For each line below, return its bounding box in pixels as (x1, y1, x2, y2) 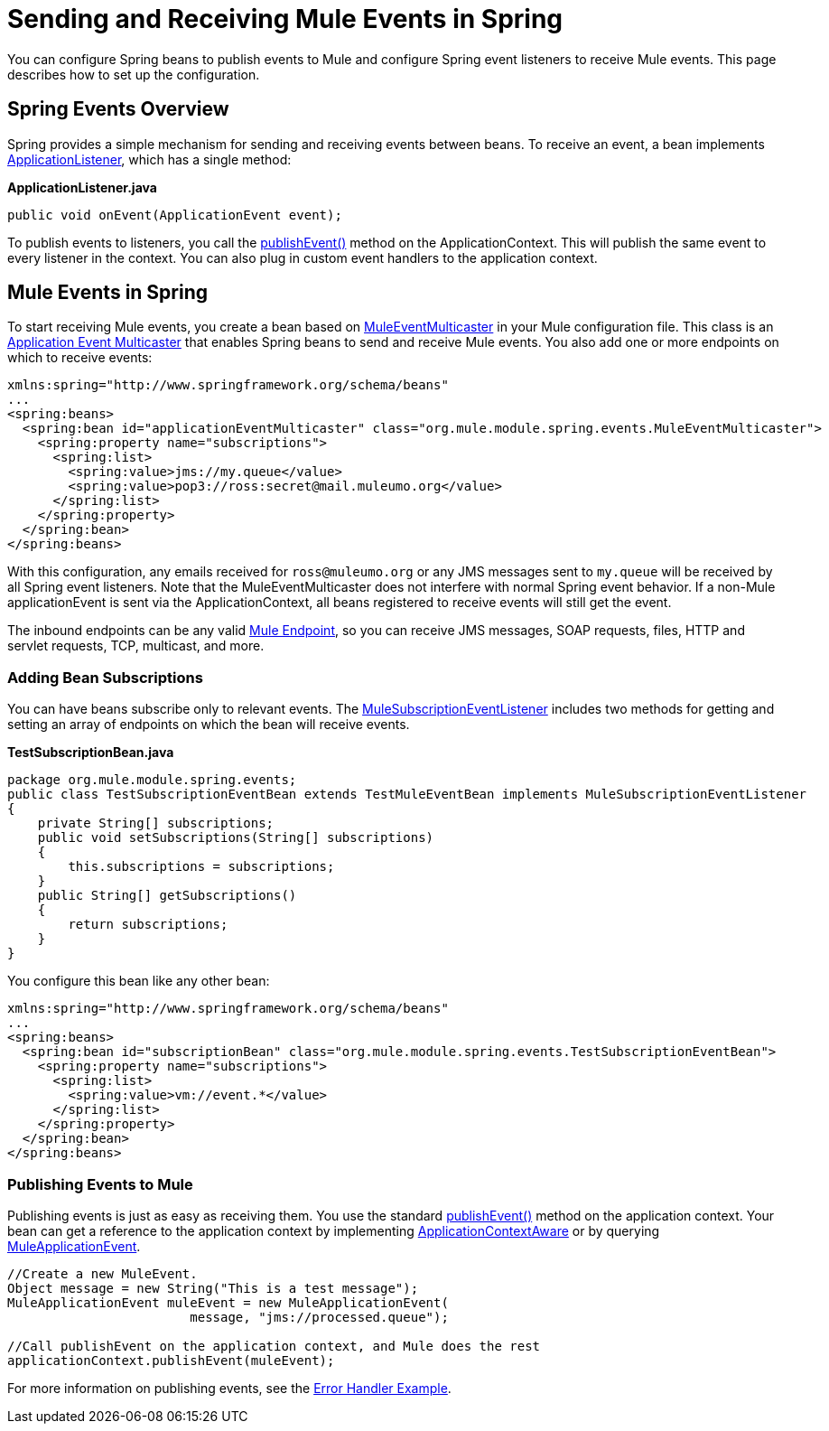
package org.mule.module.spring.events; (7, 772, 297, 788)
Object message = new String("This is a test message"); (7, 1280, 419, 1295)
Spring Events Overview (7, 98, 229, 121)
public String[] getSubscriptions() (37, 888, 297, 903)
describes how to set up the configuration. (7, 66, 260, 82)
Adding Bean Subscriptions (7, 668, 203, 687)
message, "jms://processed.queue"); (190, 1309, 449, 1324)
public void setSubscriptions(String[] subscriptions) (37, 830, 434, 846)
